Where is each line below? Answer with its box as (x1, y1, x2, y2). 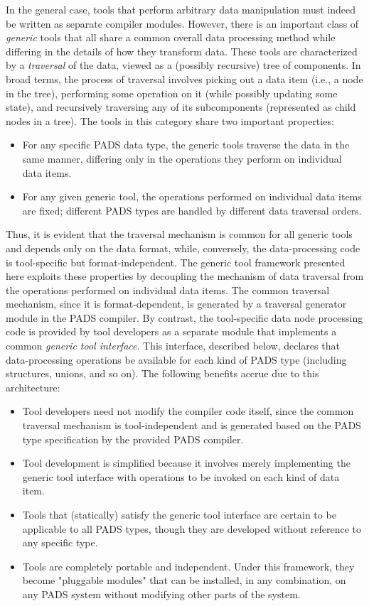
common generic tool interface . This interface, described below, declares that (6, 338, 340, 353)
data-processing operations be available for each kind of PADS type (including (6, 352, 347, 367)
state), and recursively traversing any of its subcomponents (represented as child (6, 99, 356, 114)
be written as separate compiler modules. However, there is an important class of (6, 16, 359, 31)
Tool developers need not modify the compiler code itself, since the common (22, 404, 354, 418)
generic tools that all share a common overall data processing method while (6, 30, 336, 45)
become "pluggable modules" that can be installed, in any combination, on (22, 573, 346, 588)
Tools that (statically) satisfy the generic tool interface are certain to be (22, 507, 336, 521)
